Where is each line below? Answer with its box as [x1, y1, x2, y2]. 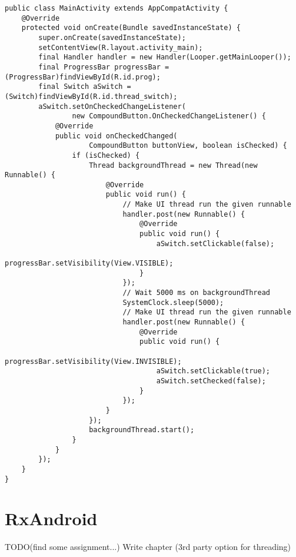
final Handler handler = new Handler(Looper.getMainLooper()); [38, 53, 291, 62]
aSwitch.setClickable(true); [156, 367, 271, 376]
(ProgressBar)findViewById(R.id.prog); [5, 72, 161, 81]
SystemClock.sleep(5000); [122, 298, 224, 307]
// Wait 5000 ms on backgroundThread [122, 289, 271, 297]
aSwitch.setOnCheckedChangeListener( [38, 102, 186, 111]
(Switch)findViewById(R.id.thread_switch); [5, 92, 178, 101]
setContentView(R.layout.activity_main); [38, 43, 203, 52]
